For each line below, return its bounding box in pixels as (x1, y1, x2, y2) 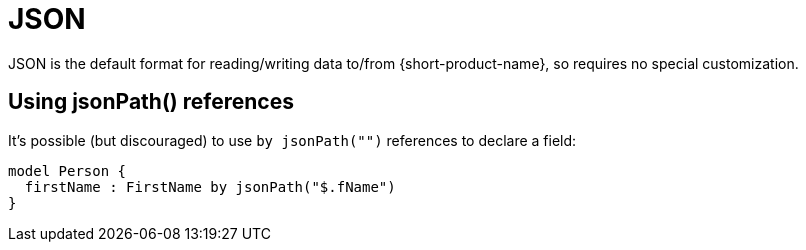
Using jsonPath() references (8, 89, 294, 115)
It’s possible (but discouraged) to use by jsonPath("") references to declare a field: (8, 131, 577, 149)
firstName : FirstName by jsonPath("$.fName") (24, 178, 396, 195)
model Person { (8, 162, 127, 179)
